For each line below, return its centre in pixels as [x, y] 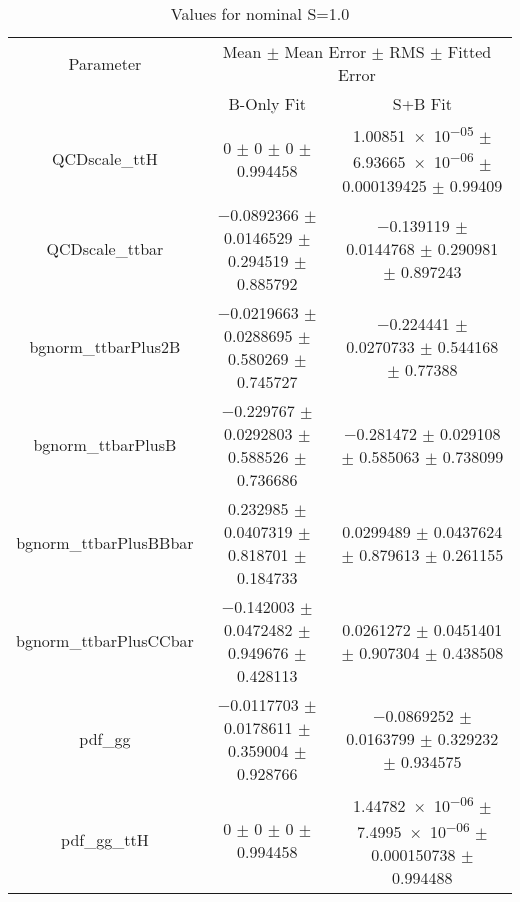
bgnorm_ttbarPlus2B [105, 347]
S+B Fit [422, 103]
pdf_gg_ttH [105, 840]
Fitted [469, 51]
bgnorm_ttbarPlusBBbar [105, 543]
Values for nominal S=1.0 [260, 13]
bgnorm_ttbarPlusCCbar [105, 641]
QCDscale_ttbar [105, 249]
